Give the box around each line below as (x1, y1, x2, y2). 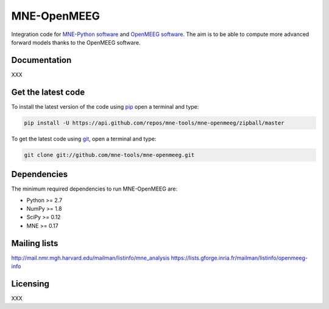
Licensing (11, 278, 50, 289)
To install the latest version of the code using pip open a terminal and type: (11, 103, 199, 110)
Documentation (11, 55, 72, 65)
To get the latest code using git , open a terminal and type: (11, 135, 157, 142)
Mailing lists (11, 238, 58, 249)
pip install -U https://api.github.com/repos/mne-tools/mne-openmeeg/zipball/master (24, 119, 285, 126)
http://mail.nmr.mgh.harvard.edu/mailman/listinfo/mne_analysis (11, 254, 170, 261)
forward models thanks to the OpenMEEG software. (11, 38, 141, 46)
